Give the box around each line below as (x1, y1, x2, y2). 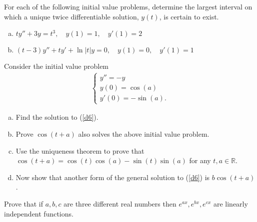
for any (189, 155, 211, 166)
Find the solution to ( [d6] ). (15, 112, 98, 122)
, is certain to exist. (159, 11, 219, 21)
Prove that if (4, 198, 43, 209)
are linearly (213, 198, 248, 209)
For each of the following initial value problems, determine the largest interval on (4, 1, 252, 11)
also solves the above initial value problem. (78, 129, 209, 139)
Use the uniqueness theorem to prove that (15, 145, 144, 156)
